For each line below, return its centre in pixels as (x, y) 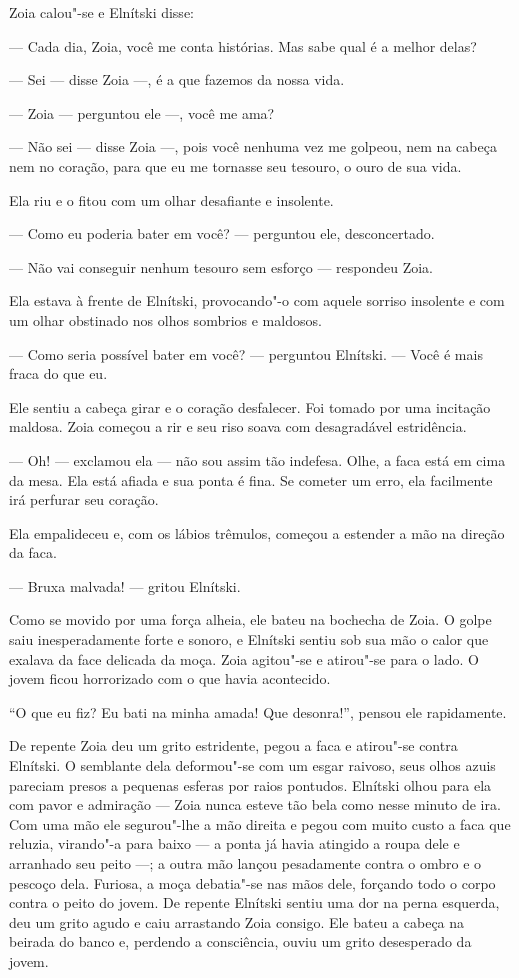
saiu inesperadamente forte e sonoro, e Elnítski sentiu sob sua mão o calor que (249, 639)
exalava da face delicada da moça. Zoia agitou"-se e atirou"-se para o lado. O (244, 658)
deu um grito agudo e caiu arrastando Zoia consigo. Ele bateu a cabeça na (237, 921)
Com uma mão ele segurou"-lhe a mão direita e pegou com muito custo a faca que (260, 823)
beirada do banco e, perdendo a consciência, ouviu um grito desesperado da (240, 941)
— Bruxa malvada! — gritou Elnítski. (125, 585)
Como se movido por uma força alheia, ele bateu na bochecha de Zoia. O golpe (250, 619)
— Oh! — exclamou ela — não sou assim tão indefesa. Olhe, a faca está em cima (257, 459)
